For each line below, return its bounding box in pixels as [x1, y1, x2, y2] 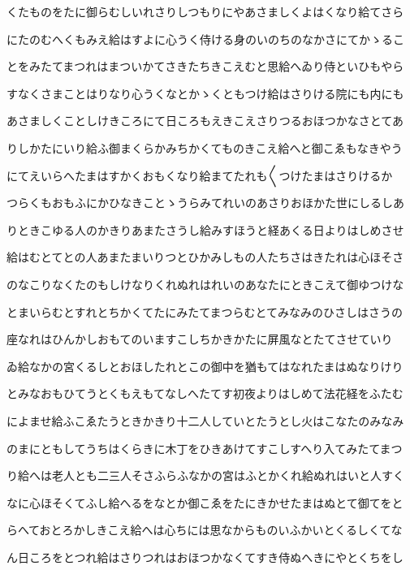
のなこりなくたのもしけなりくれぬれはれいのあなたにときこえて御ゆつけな [6, 275, 404, 292]
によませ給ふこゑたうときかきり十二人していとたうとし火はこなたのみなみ [6, 412, 404, 429]
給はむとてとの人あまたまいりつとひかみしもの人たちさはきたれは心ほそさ [6, 248, 404, 266]
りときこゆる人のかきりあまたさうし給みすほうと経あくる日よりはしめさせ [6, 221, 404, 238]
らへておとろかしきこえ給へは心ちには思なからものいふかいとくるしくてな [6, 521, 403, 538]
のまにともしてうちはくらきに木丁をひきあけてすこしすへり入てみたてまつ [6, 439, 403, 456]
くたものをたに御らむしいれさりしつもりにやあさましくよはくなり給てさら [6, 3, 404, 19]
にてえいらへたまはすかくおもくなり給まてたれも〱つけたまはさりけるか [6, 166, 393, 184]
